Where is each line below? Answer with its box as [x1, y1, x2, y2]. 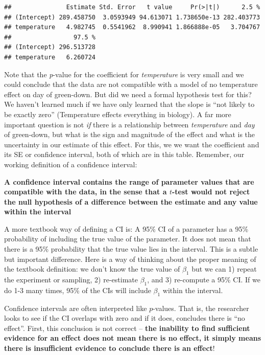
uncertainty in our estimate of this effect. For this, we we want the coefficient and [4, 139, 259, 149]
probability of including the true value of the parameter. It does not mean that [4, 233, 251, 244]
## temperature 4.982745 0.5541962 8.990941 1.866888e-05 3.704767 [4, 24, 260, 31]
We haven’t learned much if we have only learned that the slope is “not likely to [4, 99, 255, 109]
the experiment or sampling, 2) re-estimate [4, 274, 138, 285]
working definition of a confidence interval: [4, 159, 137, 169]
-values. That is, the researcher [153, 302, 249, 313]
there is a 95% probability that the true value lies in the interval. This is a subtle [4, 243, 258, 254]
